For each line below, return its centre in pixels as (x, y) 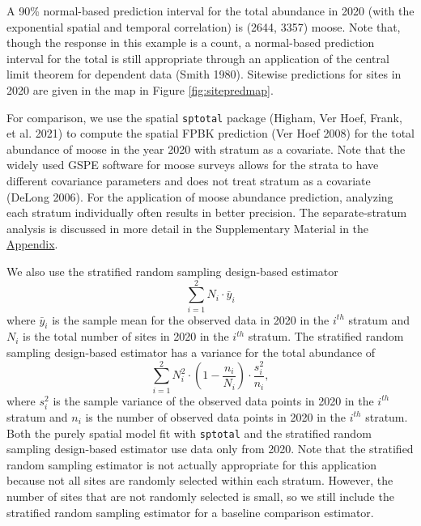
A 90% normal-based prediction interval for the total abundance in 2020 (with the (210, 11)
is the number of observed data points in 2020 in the (216, 416)
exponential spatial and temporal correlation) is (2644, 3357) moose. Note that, (204, 26)
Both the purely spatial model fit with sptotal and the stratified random (189, 433)
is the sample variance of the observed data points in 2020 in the (213, 400)
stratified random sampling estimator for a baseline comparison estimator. (190, 512)
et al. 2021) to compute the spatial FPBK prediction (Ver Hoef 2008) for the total (210, 133)
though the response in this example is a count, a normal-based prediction (191, 42)
